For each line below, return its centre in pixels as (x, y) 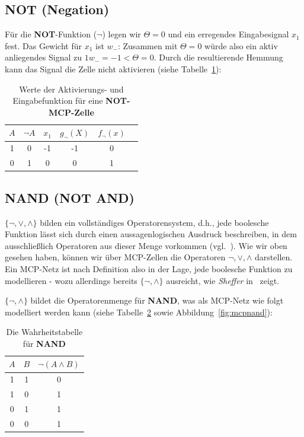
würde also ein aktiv (241, 45)
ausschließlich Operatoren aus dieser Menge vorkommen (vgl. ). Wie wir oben (146, 245)
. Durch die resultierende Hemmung (218, 57)
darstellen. (274, 257)
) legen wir (121, 34)
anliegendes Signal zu (43, 57)
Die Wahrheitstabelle (44, 332)
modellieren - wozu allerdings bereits (71, 280)
